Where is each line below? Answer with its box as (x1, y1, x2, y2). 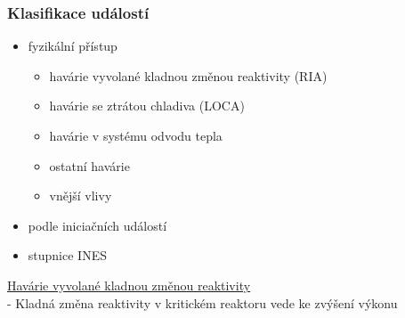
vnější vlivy (49, 186, 112, 205)
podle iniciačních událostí (28, 216, 167, 234)
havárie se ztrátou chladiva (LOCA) (49, 96, 245, 115)
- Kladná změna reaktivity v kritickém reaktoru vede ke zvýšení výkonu (7, 293, 398, 312)
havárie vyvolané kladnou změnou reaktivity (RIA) (49, 66, 328, 85)
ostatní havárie (49, 156, 130, 175)
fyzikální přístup (28, 37, 117, 55)
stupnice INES (28, 246, 107, 265)
